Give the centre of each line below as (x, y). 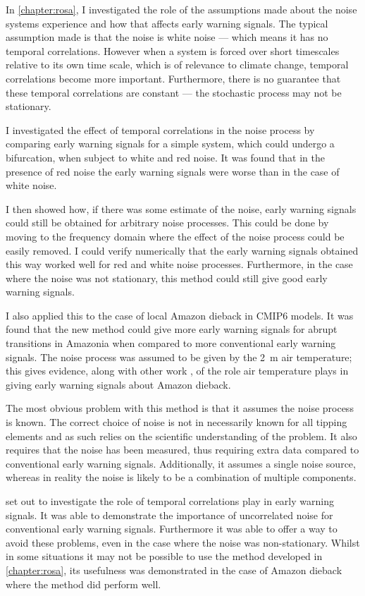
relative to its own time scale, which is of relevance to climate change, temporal (177, 65)
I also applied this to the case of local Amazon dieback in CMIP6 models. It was (180, 315)
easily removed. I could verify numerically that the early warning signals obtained (182, 250)
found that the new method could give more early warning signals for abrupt (172, 329)
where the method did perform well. (83, 584)
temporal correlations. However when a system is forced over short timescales (173, 50)
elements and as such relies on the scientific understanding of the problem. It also (181, 436)
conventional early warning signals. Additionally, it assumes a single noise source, (181, 463)
